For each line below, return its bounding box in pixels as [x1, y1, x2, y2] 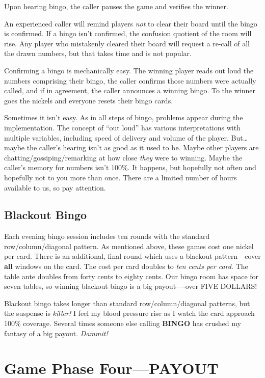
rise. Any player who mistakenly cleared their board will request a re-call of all [4, 38, 250, 48]
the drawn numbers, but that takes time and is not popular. [4, 48, 192, 59]
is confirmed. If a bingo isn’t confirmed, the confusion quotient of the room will [4, 28, 252, 39]
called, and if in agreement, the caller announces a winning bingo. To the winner [4, 85, 255, 96]
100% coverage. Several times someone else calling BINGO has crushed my [4, 318, 241, 329]
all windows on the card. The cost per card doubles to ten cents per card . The [4, 261, 248, 272]
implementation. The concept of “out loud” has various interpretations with [4, 122, 241, 132]
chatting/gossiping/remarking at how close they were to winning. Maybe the [4, 152, 243, 163]
